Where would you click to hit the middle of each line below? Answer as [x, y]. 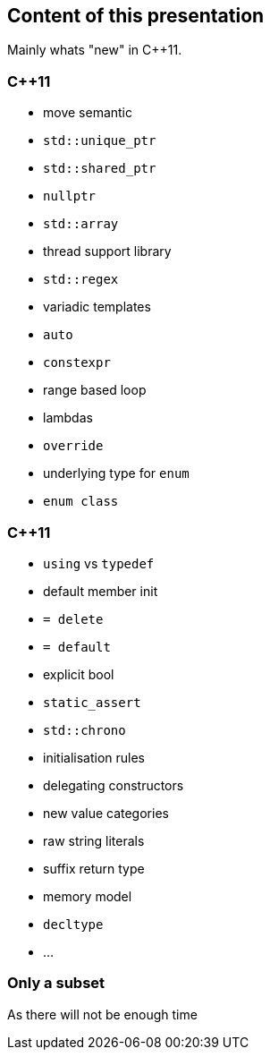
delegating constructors [114, 785]
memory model [88, 896]
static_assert [92, 702]
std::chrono [84, 730]
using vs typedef [99, 563]
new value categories [106, 813]
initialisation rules [94, 757]
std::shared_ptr [100, 169]
